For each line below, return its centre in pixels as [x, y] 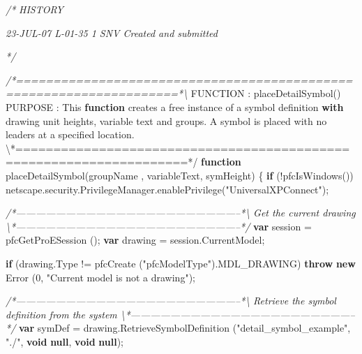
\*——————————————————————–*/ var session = [159, 226]
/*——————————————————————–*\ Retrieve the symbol [171, 301]
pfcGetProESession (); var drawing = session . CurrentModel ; [135, 240]
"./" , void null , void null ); [65, 341]
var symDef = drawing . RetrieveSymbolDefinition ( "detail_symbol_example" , [184, 328]
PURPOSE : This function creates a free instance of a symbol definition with [175, 106]
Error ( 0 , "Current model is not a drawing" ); [100, 277]
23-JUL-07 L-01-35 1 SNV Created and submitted [112, 32]
